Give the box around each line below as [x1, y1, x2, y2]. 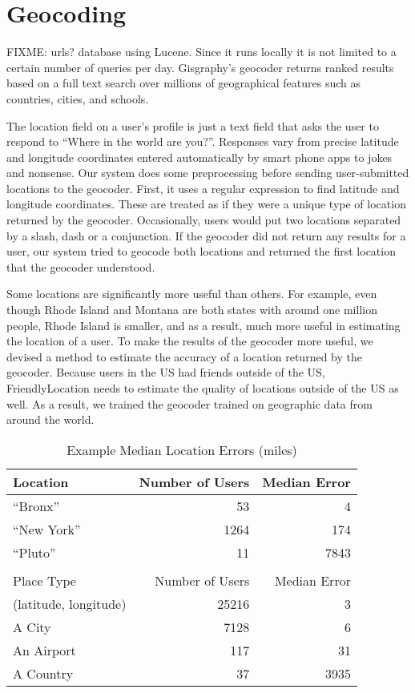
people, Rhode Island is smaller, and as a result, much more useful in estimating [6, 316, 401, 333]
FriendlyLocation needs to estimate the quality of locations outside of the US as [6, 380, 399, 396]
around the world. [6, 411, 95, 428]
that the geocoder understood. [6, 258, 155, 275]
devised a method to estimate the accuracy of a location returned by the [6, 348, 362, 365]
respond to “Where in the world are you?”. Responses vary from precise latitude [6, 133, 399, 150]
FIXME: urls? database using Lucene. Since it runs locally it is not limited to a [6, 43, 397, 60]
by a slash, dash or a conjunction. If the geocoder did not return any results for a [6, 227, 406, 244]
